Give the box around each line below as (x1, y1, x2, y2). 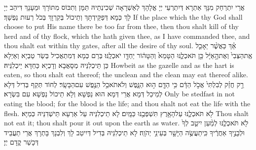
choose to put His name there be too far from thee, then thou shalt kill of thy (4, 21, 239, 31)
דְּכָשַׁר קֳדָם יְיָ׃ (4, 137, 38, 147)
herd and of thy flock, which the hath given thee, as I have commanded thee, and (4, 30, 250, 41)
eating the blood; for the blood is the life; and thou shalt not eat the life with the (4, 98, 251, 108)
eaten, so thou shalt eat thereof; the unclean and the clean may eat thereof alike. (4, 69, 248, 80)
